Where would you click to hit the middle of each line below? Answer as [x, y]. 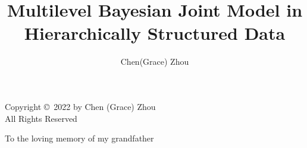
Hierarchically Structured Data [155, 33]
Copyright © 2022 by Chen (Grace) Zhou [80, 106]
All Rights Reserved [41, 118]
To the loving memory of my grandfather [79, 138]
